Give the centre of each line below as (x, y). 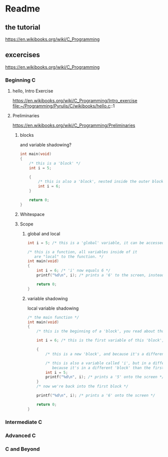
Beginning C (20, 80)
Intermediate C (24, 422)
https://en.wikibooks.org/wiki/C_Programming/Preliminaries (74, 125)
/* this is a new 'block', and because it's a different (106, 354)
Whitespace (32, 214)
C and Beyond (22, 449)
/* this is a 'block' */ (55, 163)
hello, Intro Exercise (33, 91)
